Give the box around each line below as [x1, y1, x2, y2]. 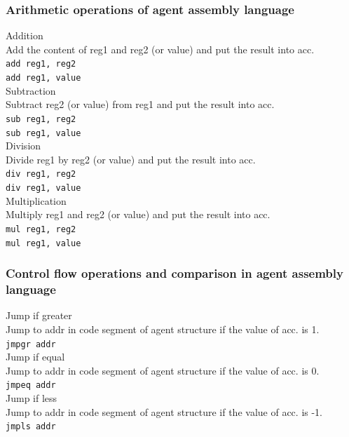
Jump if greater [6, 308, 72, 323]
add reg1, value [6, 73, 81, 83]
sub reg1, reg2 [6, 114, 76, 124]
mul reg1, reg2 [6, 224, 76, 234]
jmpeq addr [6, 380, 56, 391]
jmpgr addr [6, 339, 56, 349]
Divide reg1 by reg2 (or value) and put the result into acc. [6, 152, 256, 166]
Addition [6, 28, 43, 43]
